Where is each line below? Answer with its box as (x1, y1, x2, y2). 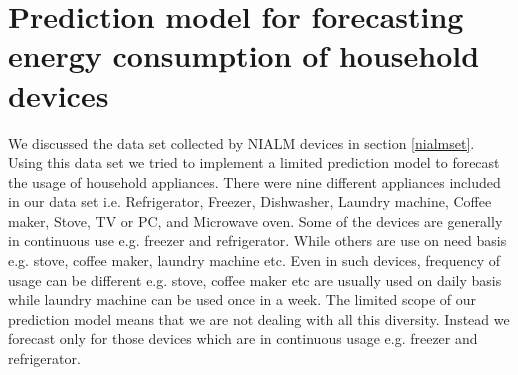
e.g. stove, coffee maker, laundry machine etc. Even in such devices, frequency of (8, 250, 501, 271)
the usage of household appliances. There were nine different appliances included (8, 171, 501, 192)
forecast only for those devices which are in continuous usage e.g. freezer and (8, 328, 478, 349)
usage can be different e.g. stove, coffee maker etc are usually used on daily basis (8, 269, 502, 290)
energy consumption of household (8, 35, 480, 76)
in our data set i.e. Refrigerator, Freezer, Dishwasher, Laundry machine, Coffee (8, 191, 492, 212)
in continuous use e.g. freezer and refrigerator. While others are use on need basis (8, 230, 507, 251)
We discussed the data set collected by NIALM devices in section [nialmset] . (8, 132, 475, 153)
